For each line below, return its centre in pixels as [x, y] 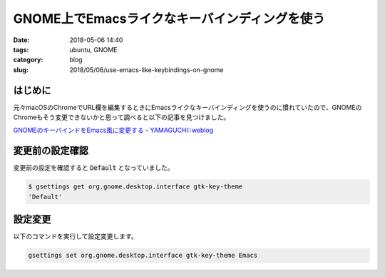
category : [28, 60]
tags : [21, 49]
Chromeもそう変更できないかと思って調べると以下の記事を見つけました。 [122, 117]
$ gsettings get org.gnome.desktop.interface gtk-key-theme [135, 187]
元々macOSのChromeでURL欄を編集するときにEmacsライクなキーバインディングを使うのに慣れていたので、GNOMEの [188, 107]
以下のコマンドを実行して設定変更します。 [76, 236]
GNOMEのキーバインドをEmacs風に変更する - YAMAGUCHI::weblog [113, 130]
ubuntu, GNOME [93, 49]
